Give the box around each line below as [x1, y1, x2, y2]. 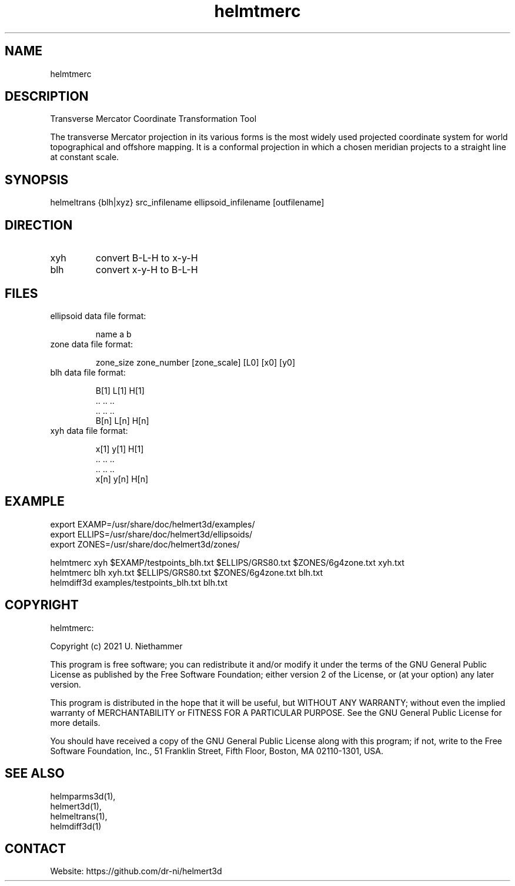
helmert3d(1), [50, 801, 102, 811]
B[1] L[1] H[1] [95, 385, 145, 396]
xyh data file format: [50, 425, 128, 436]
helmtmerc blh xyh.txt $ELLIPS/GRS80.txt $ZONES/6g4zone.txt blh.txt [50, 567, 323, 578]
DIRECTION [5, 217, 73, 233]
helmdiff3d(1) [50, 821, 102, 831]
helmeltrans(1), [50, 811, 108, 821]
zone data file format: [50, 339, 133, 349]
